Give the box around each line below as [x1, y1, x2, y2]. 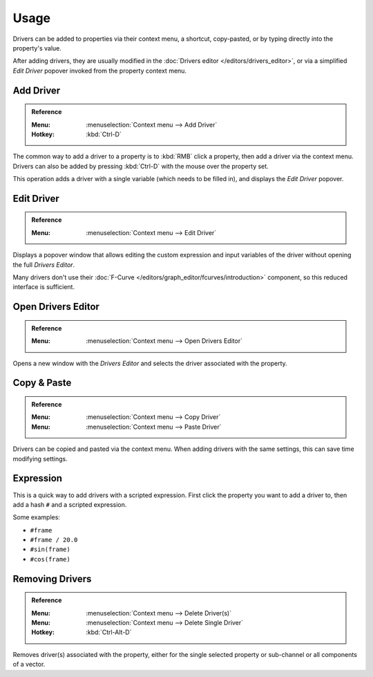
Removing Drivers [12, 573, 92, 584]
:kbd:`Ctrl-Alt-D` [86, 628, 132, 636]
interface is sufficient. [12, 283, 75, 291]
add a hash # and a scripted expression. [12, 500, 127, 508]
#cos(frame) [30, 555, 70, 563]
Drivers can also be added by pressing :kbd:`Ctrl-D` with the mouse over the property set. [12, 162, 269, 170]
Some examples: [12, 513, 60, 521]
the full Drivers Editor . [12, 260, 75, 269]
